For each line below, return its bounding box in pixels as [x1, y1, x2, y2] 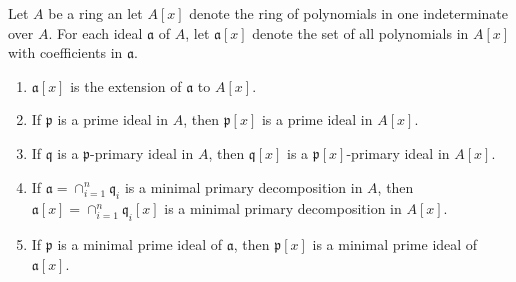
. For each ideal [48, 22, 143, 43]
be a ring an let [48, 3, 143, 23]
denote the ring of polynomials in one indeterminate [189, 3, 508, 23]
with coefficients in [8, 42, 123, 63]
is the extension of [70, 75, 182, 96]
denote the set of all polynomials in [252, 22, 469, 43]
